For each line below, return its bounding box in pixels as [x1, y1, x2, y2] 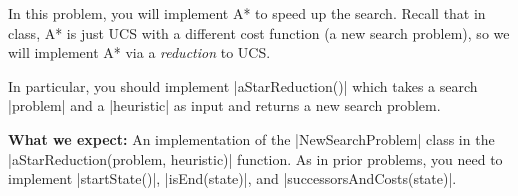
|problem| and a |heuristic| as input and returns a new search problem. [8, 95, 441, 116]
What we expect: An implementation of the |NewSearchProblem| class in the [8, 128, 495, 149]
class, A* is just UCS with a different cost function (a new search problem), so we [8, 22, 510, 43]
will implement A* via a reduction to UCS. [8, 42, 271, 63]
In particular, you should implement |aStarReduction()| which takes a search [8, 75, 478, 96]
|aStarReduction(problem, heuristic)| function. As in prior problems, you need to [8, 148, 503, 169]
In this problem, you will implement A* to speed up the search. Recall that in [8, 3, 486, 23]
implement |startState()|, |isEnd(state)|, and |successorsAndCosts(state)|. [8, 168, 457, 189]
